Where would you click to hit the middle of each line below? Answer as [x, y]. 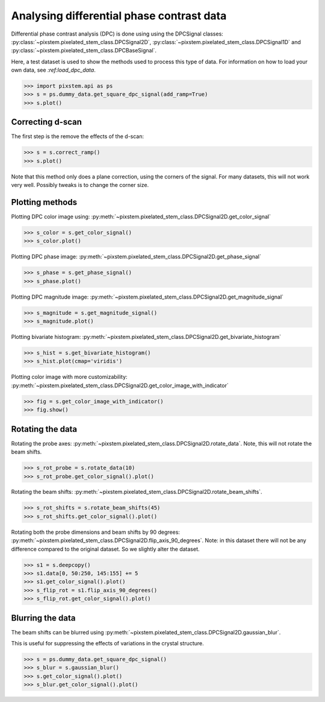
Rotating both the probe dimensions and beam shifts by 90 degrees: [96, 532]
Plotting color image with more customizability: [69, 377]
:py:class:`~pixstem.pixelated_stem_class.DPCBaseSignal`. [84, 51]
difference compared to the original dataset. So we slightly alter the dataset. [105, 549]
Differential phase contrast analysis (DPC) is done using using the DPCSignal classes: [117, 34]
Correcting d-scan [47, 122]
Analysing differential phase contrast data [119, 16]
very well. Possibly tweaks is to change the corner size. [80, 185]
